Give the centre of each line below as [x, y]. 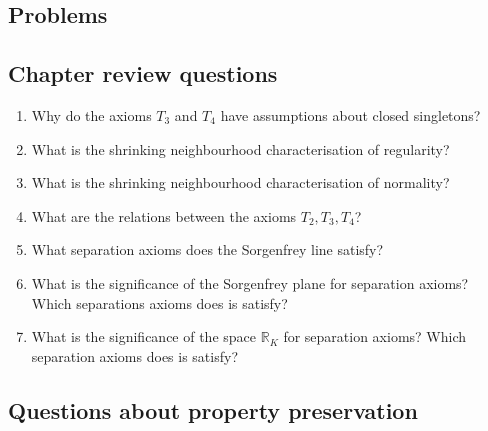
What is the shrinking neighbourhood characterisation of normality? [240, 182]
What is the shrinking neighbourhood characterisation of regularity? [240, 148]
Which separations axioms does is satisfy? [159, 302]
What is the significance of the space [144, 336]
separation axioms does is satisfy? [135, 355]
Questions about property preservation [213, 409]
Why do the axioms [91, 114]
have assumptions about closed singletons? [350, 114]
